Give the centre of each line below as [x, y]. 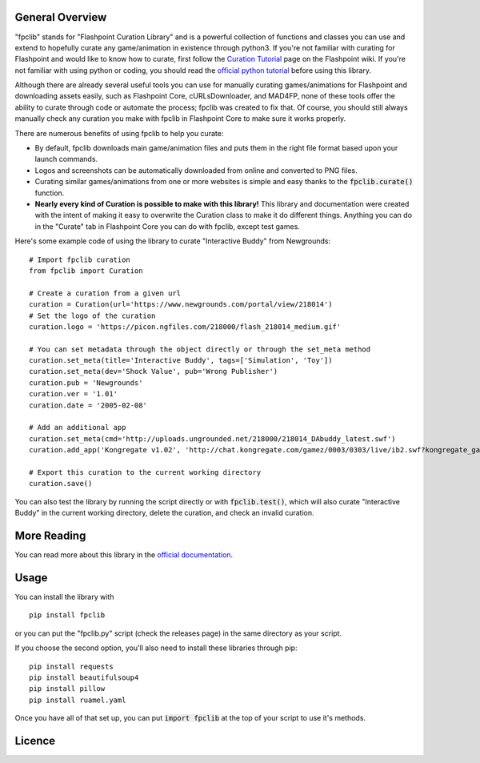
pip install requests [71, 666]
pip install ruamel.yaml [78, 700]
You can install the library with [64, 596]
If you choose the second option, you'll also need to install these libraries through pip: [156, 648]
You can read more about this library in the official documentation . [124, 555]
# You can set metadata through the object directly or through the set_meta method [200, 349]
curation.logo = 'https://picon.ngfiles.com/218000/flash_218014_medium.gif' [185, 327]
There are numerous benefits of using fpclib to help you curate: [119, 133]
